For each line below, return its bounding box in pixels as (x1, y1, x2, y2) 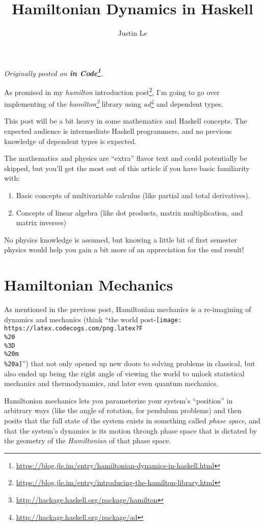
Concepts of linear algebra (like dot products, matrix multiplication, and (16, 207, 243, 218)
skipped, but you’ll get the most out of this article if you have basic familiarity (4, 162, 250, 173)
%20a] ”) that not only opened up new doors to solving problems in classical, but (4, 358, 255, 368)
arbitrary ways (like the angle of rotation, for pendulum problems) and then (4, 405, 242, 416)
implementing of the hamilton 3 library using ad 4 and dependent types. (4, 97, 223, 109)
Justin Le (118, 28, 147, 38)
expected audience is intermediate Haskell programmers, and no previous (4, 126, 232, 136)
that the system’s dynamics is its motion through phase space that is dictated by (4, 425, 257, 436)
